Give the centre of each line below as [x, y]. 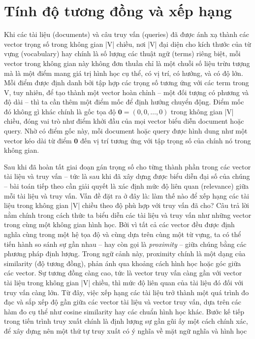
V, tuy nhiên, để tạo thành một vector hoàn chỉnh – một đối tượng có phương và [127, 92]
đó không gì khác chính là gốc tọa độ [60, 111]
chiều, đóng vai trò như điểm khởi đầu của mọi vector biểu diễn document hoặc [124, 121]
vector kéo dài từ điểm [38, 140]
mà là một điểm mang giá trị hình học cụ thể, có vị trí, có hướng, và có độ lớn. [124, 73]
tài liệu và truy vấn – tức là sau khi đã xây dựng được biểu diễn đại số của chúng [127, 176]
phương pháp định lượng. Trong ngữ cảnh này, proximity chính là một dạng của [125, 254]
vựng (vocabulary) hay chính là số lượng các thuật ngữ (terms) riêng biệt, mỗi [122, 53]
